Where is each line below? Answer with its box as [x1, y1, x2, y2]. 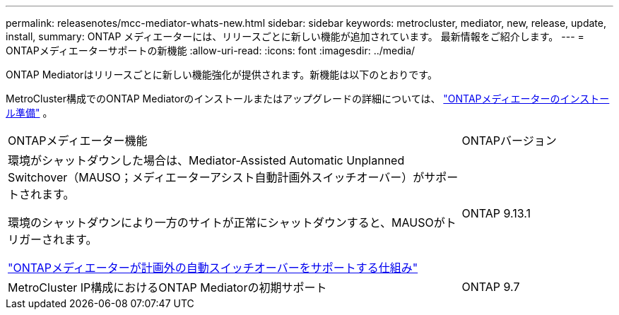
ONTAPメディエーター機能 [8, 133, 148, 148]
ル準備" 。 [6, 107, 53, 119]
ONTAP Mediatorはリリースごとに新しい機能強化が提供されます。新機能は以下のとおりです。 [6, 69, 437, 81]
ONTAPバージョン [461, 133, 557, 148]
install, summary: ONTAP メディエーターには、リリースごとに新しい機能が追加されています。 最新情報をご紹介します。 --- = [6, 30, 584, 42]
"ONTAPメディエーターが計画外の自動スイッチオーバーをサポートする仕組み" [8, 261, 418, 275]
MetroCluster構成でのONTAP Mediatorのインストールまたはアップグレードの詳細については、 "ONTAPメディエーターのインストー [6, 93, 610, 105]
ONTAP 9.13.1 [461, 206, 531, 220]
